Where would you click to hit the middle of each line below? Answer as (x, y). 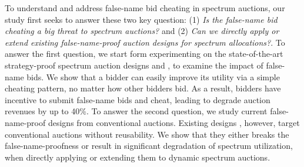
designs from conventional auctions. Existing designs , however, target (174, 122)
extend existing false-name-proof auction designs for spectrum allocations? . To (145, 42)
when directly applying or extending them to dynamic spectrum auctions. (138, 157)
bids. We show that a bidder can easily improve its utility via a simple (153, 76)
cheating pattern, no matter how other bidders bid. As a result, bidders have (143, 88)
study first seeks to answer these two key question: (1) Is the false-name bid (141, 19)
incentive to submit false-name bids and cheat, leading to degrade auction (138, 99)
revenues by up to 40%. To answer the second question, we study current (136, 111)
